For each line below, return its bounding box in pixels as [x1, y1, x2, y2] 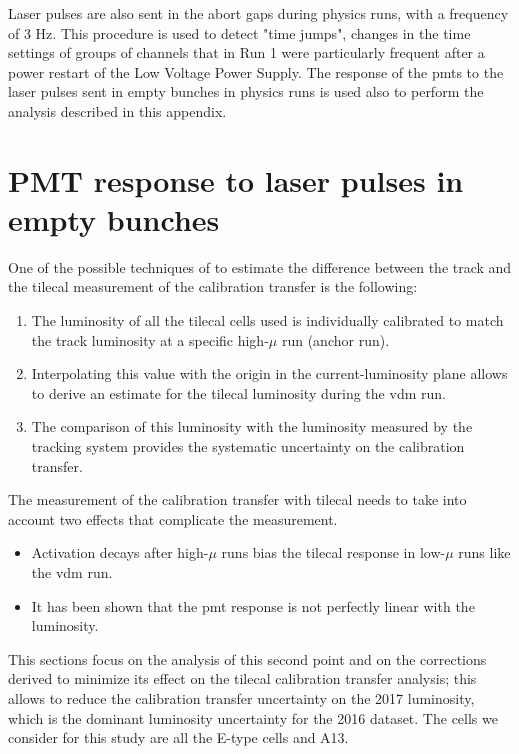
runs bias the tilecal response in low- [221, 542, 446, 563]
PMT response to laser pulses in [8, 159, 464, 200]
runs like [458, 542, 511, 563]
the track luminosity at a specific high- [31, 329, 269, 350]
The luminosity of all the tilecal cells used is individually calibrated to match [31, 310, 504, 331]
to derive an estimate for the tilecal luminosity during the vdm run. [31, 382, 446, 403]
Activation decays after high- [31, 542, 209, 563]
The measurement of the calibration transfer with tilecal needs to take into [8, 489, 467, 510]
